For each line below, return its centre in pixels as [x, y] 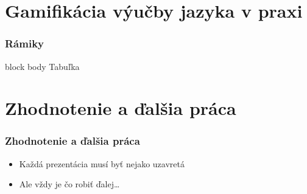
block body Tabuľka [42, 66]
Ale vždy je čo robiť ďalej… [69, 184]
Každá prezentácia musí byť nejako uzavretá [102, 163]
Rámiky [25, 43]
